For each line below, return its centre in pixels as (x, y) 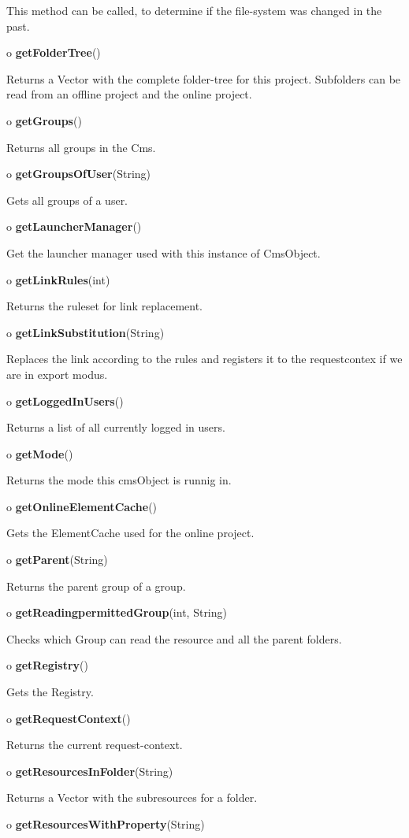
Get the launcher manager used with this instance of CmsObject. (164, 252)
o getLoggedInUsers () (65, 400)
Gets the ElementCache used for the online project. (130, 533)
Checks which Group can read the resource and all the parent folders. (174, 638)
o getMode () (40, 453)
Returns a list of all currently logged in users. (116, 427)
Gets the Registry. (50, 692)
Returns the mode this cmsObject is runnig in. (119, 480)
